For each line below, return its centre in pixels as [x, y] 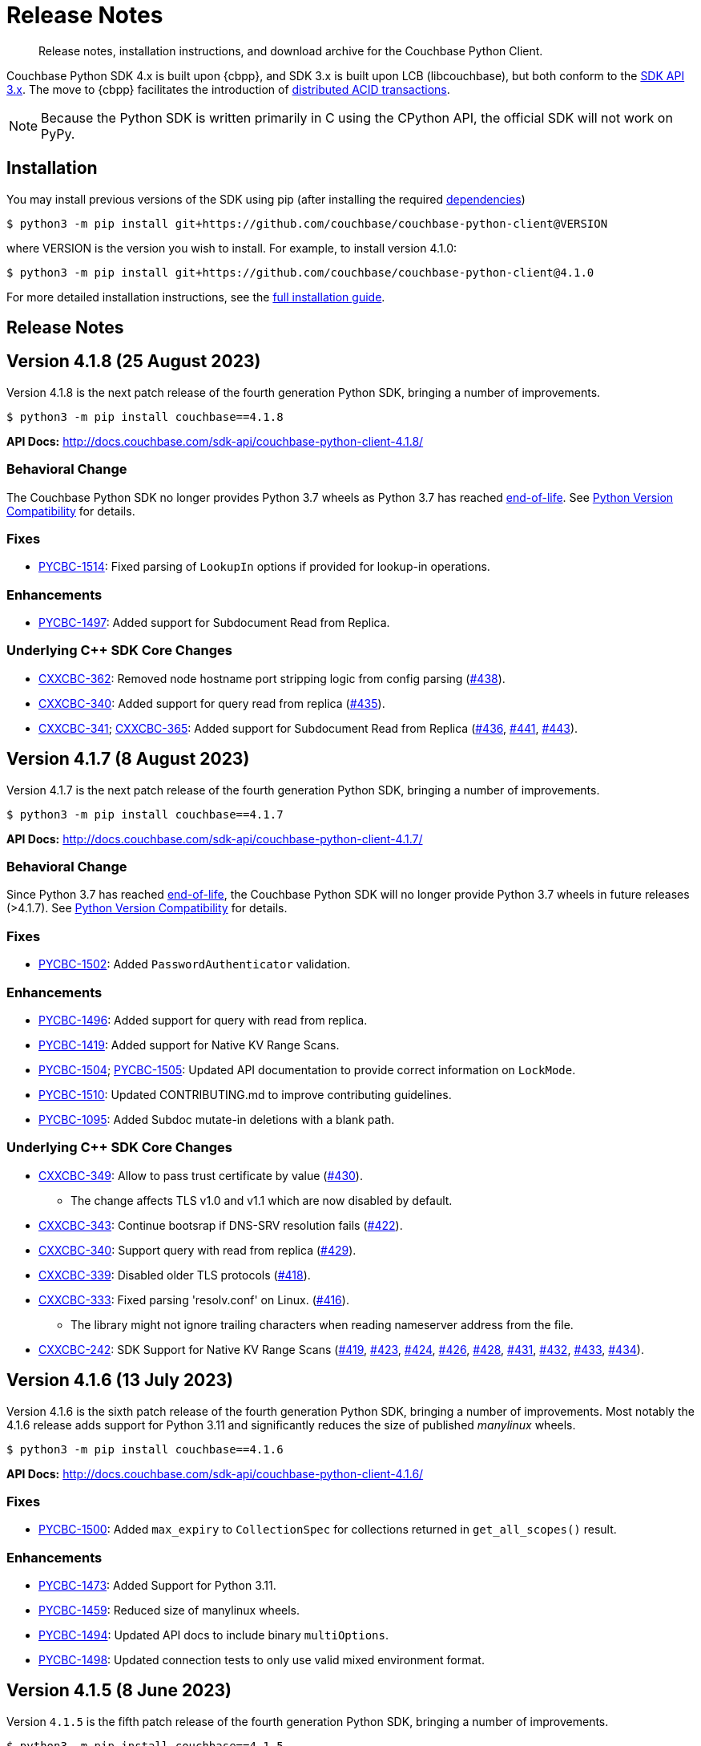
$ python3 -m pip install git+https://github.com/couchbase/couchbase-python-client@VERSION [307, 223]
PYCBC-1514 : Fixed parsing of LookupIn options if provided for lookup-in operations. [264, 567]
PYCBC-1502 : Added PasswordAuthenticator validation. [195, 964]
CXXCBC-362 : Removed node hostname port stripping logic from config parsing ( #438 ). [272, 678]
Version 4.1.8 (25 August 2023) [134, 362]
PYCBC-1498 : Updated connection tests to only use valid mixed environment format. [262, 1660]
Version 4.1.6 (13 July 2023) [120, 1380]
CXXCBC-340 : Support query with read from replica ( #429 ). [197, 1250]
